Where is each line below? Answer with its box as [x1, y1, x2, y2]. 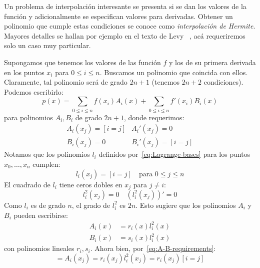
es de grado [30, 199, 65, 210]
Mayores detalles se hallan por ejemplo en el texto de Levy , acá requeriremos [4, 30, 245, 41]
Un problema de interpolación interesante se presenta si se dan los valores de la [4, 1, 246, 11]
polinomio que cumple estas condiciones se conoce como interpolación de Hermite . [4, 21, 255, 31]
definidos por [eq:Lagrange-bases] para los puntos [98, 149, 250, 159]
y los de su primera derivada [169, 57, 256, 67]
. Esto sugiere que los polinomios [135, 199, 236, 210]
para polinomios [4, 112, 53, 122]
